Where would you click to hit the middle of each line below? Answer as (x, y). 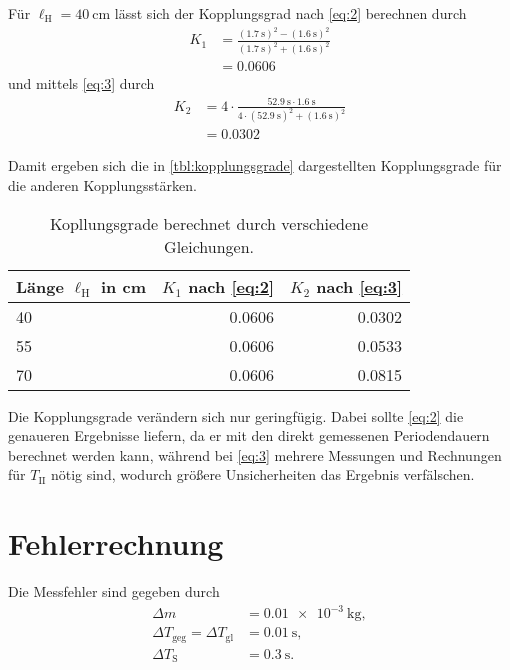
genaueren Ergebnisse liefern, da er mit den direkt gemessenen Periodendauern (249, 435)
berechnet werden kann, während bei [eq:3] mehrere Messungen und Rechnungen (255, 454)
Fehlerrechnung (116, 543)
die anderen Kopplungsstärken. (102, 185)
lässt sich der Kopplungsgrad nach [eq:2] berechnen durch (290, 13)
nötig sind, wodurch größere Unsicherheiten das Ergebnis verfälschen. (262, 474)
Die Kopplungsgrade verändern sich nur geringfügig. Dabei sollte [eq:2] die (236, 415)
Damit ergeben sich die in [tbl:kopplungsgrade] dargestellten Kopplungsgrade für (255, 165)
